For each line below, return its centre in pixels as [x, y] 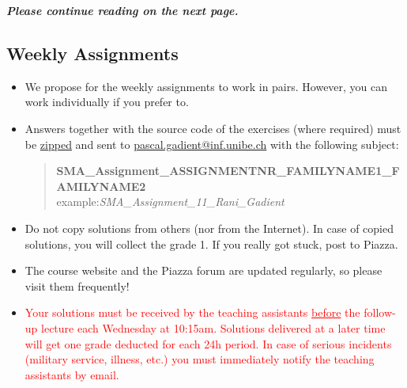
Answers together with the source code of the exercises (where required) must [213, 128]
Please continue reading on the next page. [122, 10]
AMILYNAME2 [101, 186]
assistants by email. [72, 374]
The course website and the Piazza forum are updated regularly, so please [203, 270]
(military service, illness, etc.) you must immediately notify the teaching [200, 359]
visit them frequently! [77, 285]
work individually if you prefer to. [107, 102]
